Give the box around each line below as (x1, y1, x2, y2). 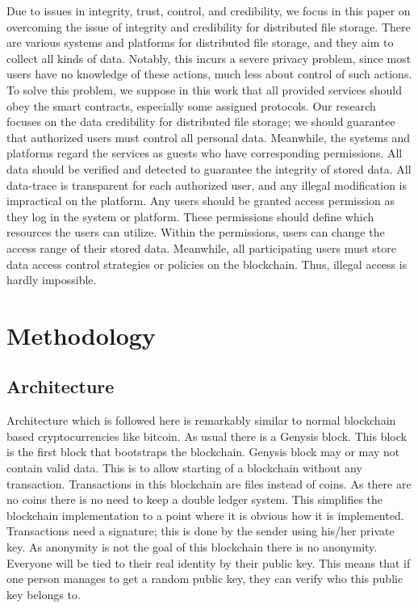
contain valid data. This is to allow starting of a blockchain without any (6, 459, 362, 476)
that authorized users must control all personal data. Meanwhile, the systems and (6, 128, 411, 145)
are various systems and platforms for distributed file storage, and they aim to (6, 34, 394, 51)
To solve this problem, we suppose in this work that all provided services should (6, 81, 402, 98)
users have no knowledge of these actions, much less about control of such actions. (6, 65, 412, 82)
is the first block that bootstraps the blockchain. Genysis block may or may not (6, 443, 400, 460)
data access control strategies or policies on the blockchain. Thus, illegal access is (6, 255, 408, 272)
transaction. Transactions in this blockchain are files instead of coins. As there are (6, 475, 412, 492)
